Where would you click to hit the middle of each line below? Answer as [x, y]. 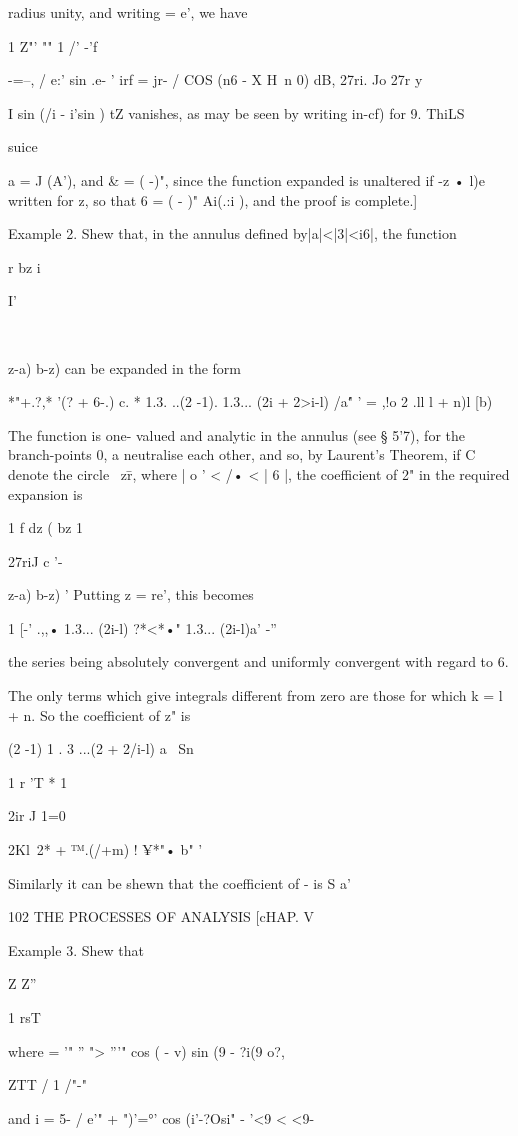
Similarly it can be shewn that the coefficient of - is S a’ [179, 882]
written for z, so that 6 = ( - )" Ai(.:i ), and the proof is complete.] [213, 199]
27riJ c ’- [35, 560]
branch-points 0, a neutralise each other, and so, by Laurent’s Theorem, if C [242, 454]
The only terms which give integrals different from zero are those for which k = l [255, 695]
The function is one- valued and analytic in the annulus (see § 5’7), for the [237, 434]
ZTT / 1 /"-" [47, 1084]
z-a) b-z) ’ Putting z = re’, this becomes [131, 594]
